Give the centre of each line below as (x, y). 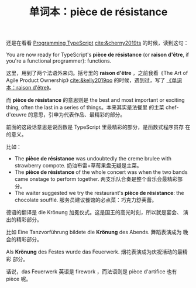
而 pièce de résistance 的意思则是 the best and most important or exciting (96, 100)
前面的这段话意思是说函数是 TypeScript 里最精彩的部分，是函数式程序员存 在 (98, 127)
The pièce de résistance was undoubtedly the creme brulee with (93, 159)
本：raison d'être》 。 (30, 88)
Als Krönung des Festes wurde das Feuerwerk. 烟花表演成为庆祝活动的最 (94, 252)
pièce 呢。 (19, 279)
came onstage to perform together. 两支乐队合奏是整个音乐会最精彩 (96, 179)
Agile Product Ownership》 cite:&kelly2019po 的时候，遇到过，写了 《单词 (94, 80)
